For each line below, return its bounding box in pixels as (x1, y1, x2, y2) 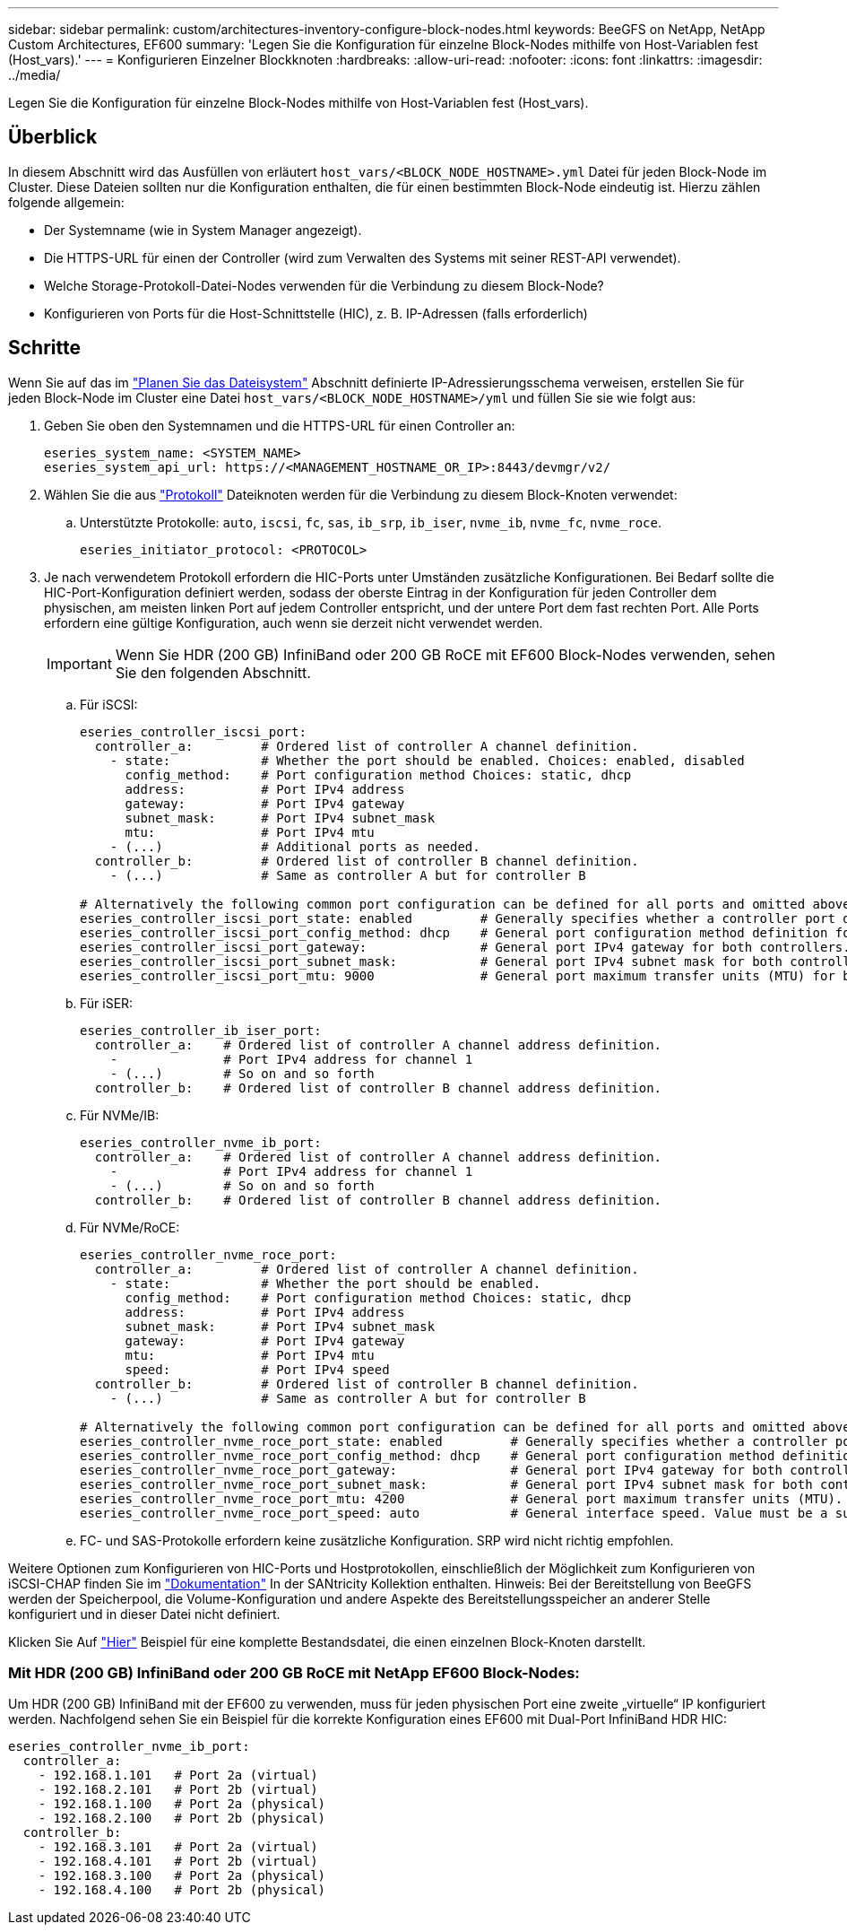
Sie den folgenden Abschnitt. (115, 663, 311, 682)
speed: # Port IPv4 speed (125, 1362, 390, 1377)
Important (47, 654, 112, 673)
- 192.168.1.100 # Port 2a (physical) (38, 1797, 326, 1812)
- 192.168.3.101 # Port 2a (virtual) (38, 1840, 318, 1855)
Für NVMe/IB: (80, 1107, 160, 1123)
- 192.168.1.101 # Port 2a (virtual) (38, 1768, 318, 1783)
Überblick (8, 126, 98, 149)
